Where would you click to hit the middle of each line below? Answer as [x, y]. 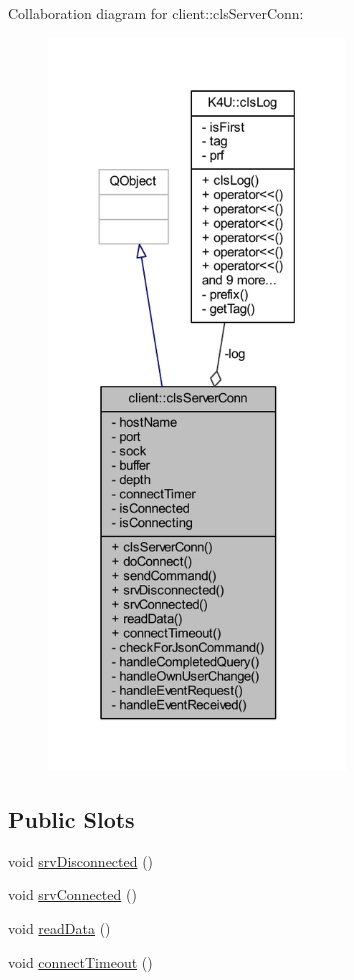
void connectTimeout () [80, 961]
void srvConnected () [72, 894]
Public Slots [71, 818]
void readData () [59, 927]
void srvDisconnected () [81, 860]
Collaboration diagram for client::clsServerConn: [156, 13]
